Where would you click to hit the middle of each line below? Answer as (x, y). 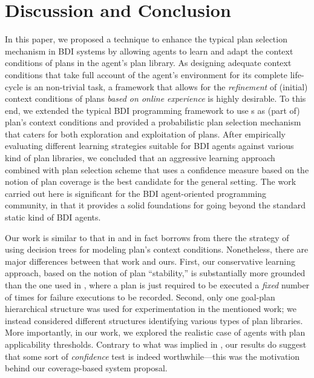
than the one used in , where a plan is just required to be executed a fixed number (157, 285)
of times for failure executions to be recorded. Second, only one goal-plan (140, 297)
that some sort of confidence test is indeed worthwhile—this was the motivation (152, 356)
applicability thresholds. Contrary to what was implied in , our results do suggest (156, 344)
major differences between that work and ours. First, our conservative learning (150, 261)
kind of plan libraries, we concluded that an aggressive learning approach (140, 158)
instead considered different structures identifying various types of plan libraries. (154, 320)
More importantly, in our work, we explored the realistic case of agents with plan (155, 332)
